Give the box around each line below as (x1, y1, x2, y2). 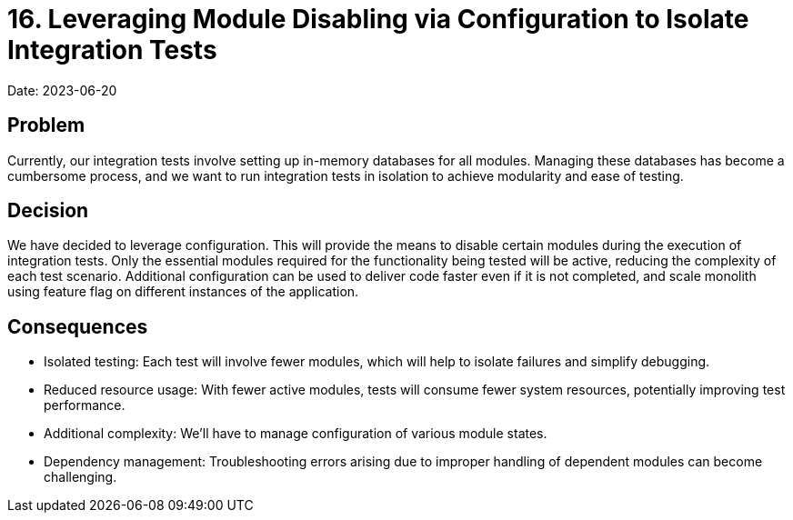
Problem (7, 114, 85, 137)
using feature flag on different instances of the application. (7, 284, 359, 300)
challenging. (44, 469, 117, 485)
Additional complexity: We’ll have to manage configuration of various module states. (44, 425, 547, 442)
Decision (7, 199, 89, 223)
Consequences (7, 315, 148, 338)
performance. (44, 397, 125, 414)
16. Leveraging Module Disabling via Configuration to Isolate (7, 4, 749, 35)
